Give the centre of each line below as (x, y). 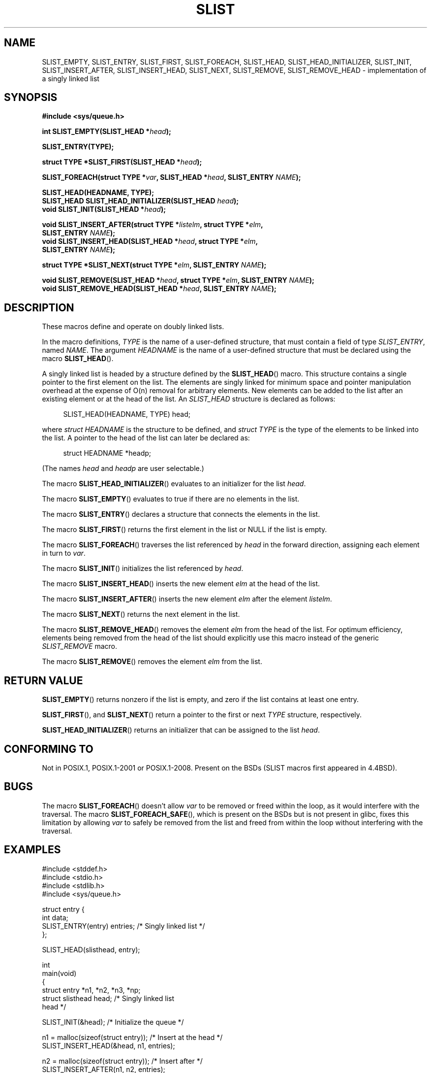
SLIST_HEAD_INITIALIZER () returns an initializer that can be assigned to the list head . (181, 730)
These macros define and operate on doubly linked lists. (133, 327)
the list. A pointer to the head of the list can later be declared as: (146, 438)
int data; (55, 917)
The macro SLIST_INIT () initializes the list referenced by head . (143, 569)
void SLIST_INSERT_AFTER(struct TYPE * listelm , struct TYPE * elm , (153, 225)
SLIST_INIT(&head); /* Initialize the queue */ (113, 1022)
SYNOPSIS (31, 98)
